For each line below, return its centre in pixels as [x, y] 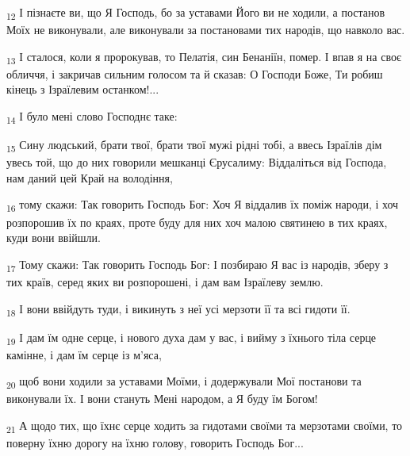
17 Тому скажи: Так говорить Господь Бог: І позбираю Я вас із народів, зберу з [197, 265]
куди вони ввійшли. [54, 238]
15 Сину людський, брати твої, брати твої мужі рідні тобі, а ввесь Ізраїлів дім [194, 146]
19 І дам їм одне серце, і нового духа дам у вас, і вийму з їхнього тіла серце [192, 338]
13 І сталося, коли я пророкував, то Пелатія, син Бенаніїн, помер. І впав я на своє [204, 57]
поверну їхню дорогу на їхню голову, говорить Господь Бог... [155, 443]
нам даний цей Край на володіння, [90, 177]
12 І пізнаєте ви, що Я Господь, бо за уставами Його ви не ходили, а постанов [196, 13]
